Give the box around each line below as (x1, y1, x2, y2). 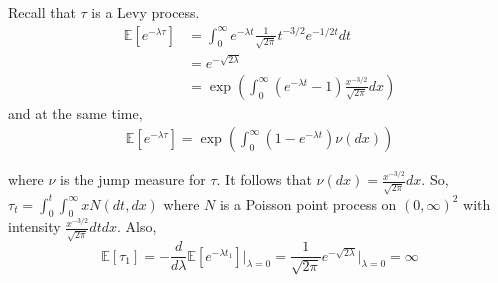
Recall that (8, 2, 76, 22)
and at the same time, (8, 102, 143, 123)
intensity (8, 216, 61, 237)
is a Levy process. (91, 2, 200, 22)
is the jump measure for (60, 169, 206, 190)
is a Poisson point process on (219, 193, 397, 214)
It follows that (225, 169, 312, 190)
